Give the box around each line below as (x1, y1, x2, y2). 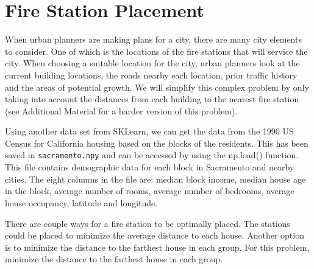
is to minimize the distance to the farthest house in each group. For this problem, (5, 240, 310, 253)
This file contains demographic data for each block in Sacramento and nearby (5, 161, 294, 173)
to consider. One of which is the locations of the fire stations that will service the (5, 44, 308, 57)
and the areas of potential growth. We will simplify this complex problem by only (5, 80, 309, 93)
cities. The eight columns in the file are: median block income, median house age (5, 172, 306, 185)
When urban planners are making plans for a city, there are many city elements (5, 33, 302, 46)
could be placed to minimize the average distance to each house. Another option (5, 229, 304, 242)
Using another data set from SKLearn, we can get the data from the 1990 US (5, 125, 294, 138)
